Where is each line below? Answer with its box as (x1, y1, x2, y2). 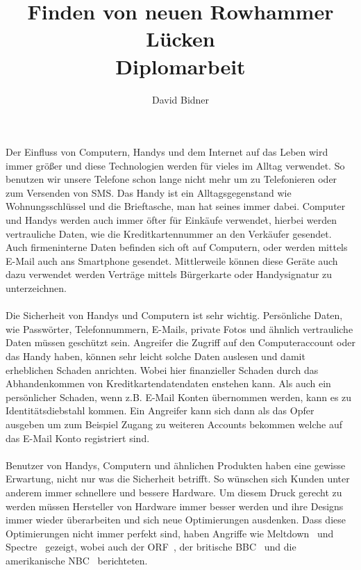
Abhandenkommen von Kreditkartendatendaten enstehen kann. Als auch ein (6, 376, 331, 391)
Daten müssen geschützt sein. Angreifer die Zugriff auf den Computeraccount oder (6, 335, 355, 350)
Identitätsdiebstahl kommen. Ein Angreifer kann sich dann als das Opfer (6, 403, 314, 418)
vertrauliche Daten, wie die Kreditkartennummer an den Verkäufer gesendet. (6, 226, 332, 241)
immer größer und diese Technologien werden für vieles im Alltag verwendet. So (6, 158, 345, 172)
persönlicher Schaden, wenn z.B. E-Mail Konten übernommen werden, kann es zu (6, 389, 352, 404)
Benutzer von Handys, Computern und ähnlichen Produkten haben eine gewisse (6, 457, 346, 472)
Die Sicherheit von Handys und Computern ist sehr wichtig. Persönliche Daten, (6, 308, 343, 323)
